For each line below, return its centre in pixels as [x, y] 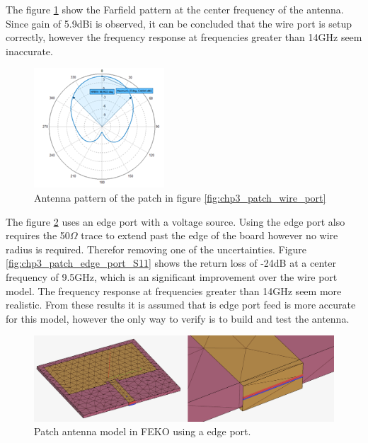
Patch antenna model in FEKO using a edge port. [143, 431]
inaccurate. [29, 51]
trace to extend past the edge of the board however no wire [209, 235]
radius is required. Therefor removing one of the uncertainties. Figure [156, 249]
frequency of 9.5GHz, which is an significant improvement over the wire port [172, 276]
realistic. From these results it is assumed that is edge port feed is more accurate [181, 305]
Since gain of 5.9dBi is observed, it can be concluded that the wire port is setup [179, 23]
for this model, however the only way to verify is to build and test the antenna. [178, 318]
